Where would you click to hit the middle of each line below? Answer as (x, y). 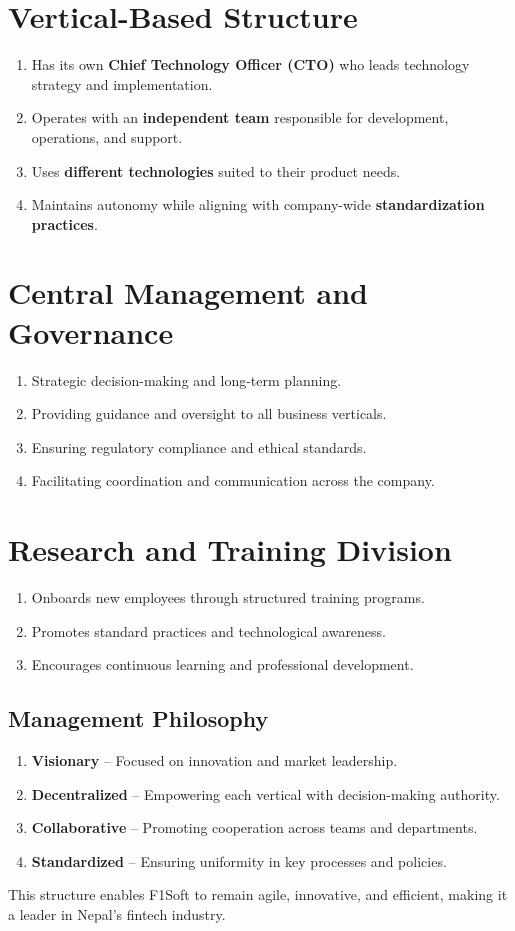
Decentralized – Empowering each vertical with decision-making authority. (265, 793)
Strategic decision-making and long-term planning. (186, 379)
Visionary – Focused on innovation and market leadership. (214, 760)
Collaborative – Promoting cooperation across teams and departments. (254, 827)
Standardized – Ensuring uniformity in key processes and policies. (239, 860)
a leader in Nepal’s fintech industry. (117, 914)
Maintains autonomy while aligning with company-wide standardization (258, 204)
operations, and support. (107, 136)
